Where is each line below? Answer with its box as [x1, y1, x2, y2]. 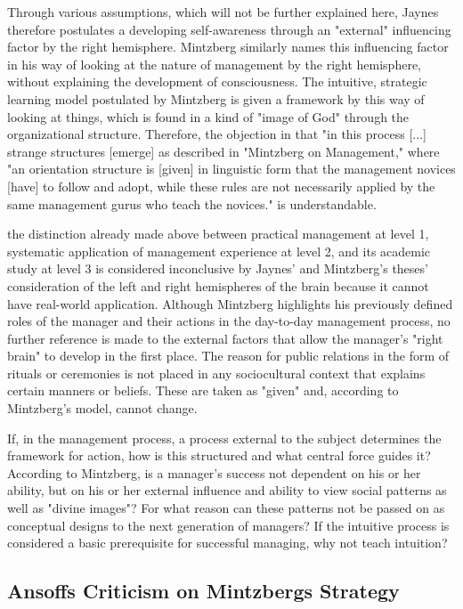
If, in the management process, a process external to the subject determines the [7, 428, 442, 447]
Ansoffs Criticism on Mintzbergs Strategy [7, 577, 400, 605]
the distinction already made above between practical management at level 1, [7, 224, 429, 243]
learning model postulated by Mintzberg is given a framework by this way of [7, 89, 425, 108]
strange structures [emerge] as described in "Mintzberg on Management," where [7, 142, 440, 160]
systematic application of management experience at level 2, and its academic [7, 241, 431, 260]
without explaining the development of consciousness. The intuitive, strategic [7, 72, 427, 91]
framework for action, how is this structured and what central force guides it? [7, 446, 431, 465]
